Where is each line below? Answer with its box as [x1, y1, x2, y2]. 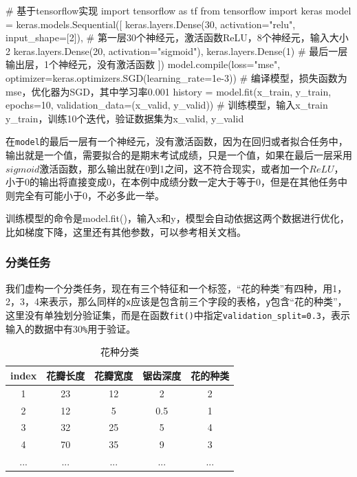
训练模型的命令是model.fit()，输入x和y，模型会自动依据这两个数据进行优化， [6, 211, 349, 225]
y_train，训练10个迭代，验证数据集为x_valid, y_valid [6, 111, 244, 125]
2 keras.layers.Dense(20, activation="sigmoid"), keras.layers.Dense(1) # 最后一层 [6, 43, 348, 58]
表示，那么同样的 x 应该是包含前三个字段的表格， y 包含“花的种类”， [48, 294, 347, 309]
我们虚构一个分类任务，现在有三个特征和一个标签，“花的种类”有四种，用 [6, 280, 333, 295]
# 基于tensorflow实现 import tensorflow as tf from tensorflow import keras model [6, 3, 351, 17]
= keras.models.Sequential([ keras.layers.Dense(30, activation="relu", [6, 16, 296, 31]
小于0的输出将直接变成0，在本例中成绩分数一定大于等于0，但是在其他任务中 [6, 175, 347, 189]
